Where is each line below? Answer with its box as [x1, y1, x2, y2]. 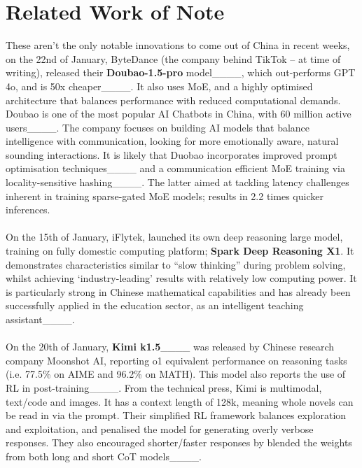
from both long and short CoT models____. [6, 448, 202, 463]
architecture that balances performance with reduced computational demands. [6, 92, 341, 107]
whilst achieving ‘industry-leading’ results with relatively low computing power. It [6, 271, 357, 285]
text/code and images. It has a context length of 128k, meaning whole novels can [6, 394, 354, 409]
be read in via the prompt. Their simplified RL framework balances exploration [6, 408, 347, 423]
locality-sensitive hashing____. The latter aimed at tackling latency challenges [6, 175, 349, 190]
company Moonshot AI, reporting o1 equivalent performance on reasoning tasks [6, 353, 347, 367]
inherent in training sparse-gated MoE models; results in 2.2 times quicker [6, 188, 323, 203]
